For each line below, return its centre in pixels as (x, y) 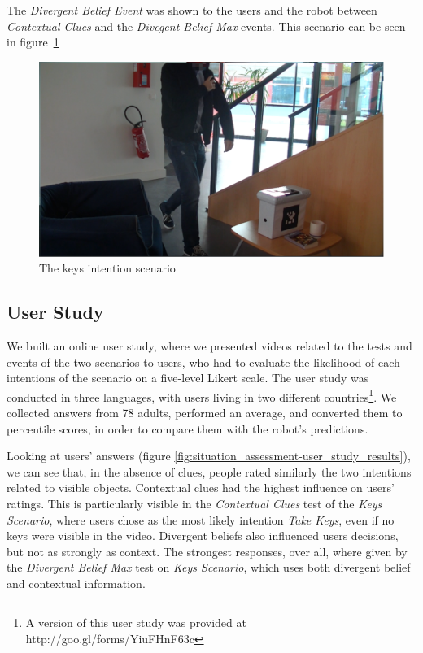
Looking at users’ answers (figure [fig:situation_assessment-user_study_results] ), (209, 456)
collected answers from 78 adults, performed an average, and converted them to (205, 412)
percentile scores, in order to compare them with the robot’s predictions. (188, 428)
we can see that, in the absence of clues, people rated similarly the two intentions (209, 471)
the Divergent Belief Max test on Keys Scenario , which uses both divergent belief (209, 567)
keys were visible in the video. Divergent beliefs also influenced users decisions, (203, 535)
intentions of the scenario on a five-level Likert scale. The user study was (188, 378)
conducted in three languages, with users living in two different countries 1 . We (202, 395)
